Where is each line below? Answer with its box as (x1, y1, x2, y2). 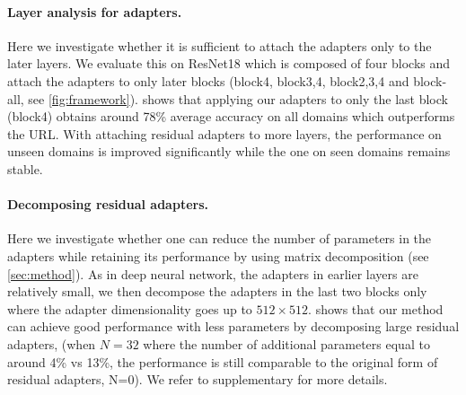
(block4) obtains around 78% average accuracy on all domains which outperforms (7, 107, 455, 126)
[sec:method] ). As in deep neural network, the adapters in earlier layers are (7, 264, 418, 283)
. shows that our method (308, 299, 444, 318)
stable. (7, 159, 43, 178)
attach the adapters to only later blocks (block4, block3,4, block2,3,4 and (7, 71, 409, 90)
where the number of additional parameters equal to (143, 334, 430, 353)
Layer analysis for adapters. (7, 2, 182, 21)
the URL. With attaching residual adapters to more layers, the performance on (7, 124, 442, 143)
